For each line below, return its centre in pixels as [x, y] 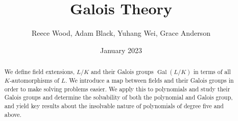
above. [13, 114]
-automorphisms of [34, 80]
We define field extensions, [40, 72]
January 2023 [121, 50]
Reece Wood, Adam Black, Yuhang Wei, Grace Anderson [121, 33]
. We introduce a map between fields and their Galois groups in [149, 80]
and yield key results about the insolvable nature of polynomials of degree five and [114, 106]
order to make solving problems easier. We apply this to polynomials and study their [117, 89]
